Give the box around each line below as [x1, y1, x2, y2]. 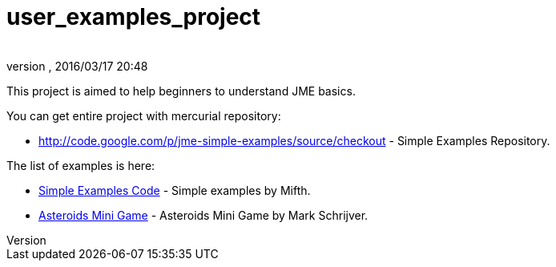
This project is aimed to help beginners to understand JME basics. [6, 83, 356, 98]
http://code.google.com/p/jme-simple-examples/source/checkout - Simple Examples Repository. [38, 133, 550, 148]
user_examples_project [6, 3, 261, 30]
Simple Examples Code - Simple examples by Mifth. [38, 183, 311, 197]
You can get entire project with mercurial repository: [6, 108, 281, 123]
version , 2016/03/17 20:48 [6, 59, 148, 73]
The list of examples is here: [6, 158, 155, 172]
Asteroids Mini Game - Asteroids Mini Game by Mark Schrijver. [38, 208, 369, 222]
